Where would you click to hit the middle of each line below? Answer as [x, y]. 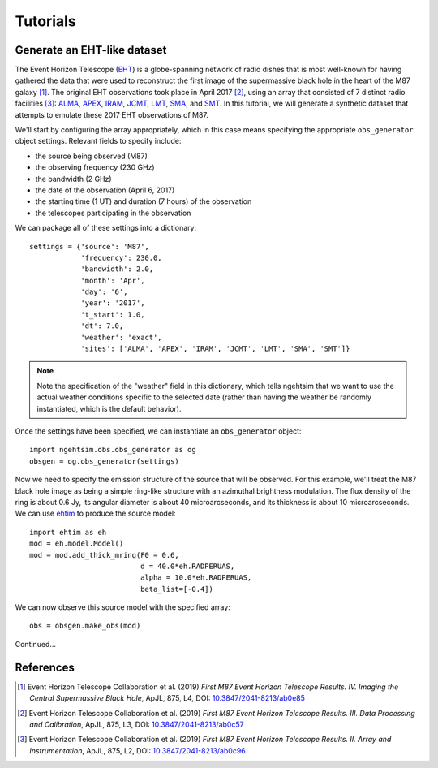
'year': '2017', [113, 303]
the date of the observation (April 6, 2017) [105, 190]
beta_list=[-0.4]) [177, 589]
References [45, 667]
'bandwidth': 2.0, [117, 269]
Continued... [36, 644]
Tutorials [45, 21]
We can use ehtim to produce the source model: [95, 513]
